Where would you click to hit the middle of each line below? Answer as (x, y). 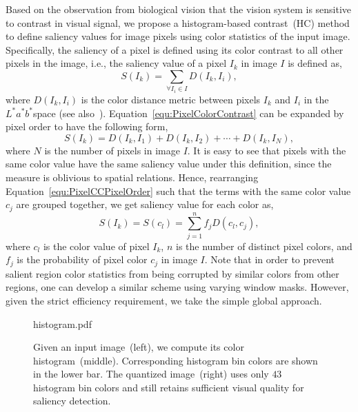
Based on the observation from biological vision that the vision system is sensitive (179, 9)
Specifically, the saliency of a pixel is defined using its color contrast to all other (175, 49)
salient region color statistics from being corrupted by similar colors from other (172, 273)
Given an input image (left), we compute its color (139, 347)
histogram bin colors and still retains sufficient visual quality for (169, 387)
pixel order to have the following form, (87, 126)
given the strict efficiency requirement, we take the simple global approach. (164, 300)
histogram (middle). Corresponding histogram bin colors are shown (176, 360)
